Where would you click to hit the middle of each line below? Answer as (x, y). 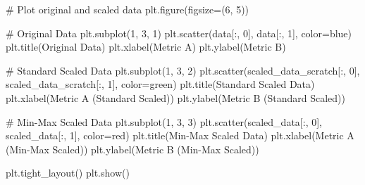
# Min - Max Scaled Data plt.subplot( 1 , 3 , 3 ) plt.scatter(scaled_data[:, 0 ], (164, 121)
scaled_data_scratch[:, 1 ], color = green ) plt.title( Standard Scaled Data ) (160, 84)
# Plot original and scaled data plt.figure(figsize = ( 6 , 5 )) (128, 9)
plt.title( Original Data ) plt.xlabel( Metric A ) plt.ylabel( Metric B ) (146, 47)
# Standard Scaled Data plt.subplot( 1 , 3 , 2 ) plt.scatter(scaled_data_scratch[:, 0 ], (183, 70)
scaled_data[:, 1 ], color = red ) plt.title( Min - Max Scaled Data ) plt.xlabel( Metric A (180, 135)
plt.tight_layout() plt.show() (68, 173)
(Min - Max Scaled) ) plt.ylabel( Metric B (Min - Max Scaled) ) (132, 149)
